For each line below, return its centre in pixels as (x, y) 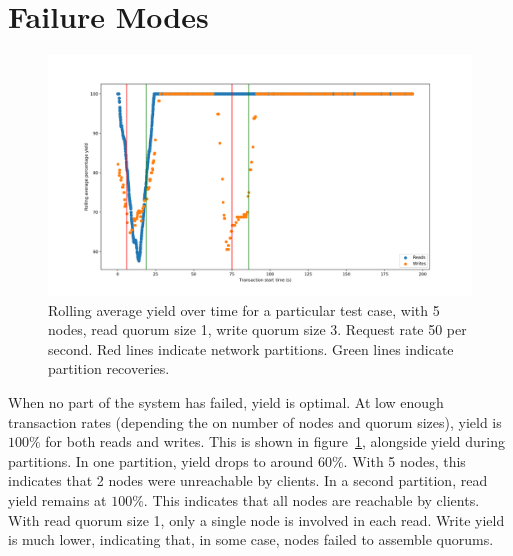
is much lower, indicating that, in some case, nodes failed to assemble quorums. (251, 539)
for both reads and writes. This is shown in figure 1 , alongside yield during (275, 441)
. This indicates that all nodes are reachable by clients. (311, 500)
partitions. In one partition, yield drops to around (161, 460)
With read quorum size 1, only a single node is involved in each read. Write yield (256, 519)
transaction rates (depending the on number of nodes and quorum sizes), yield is (255, 421)
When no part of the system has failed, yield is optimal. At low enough (226, 402)
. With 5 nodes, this (404, 460)
